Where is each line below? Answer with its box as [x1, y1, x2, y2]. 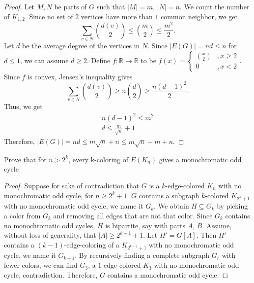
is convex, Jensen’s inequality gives [28, 71, 133, 81]
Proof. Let [4, 1, 34, 11]
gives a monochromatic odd [159, 154, 242, 164]
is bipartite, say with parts [105, 220, 186, 230]
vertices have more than [81, 11, 153, 21]
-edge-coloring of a [64, 239, 119, 249]
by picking [217, 201, 248, 211]
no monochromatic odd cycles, [4, 220, 95, 230]
